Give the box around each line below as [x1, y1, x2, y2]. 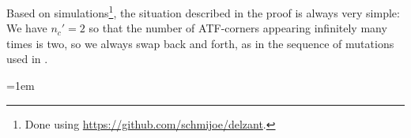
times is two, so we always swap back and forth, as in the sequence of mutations [6, 35, 394, 51]
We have [6, 20, 47, 36]
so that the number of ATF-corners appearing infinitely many [89, 20, 387, 36]
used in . [6, 50, 48, 67]
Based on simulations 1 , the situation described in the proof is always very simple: [6, 2, 400, 21]
